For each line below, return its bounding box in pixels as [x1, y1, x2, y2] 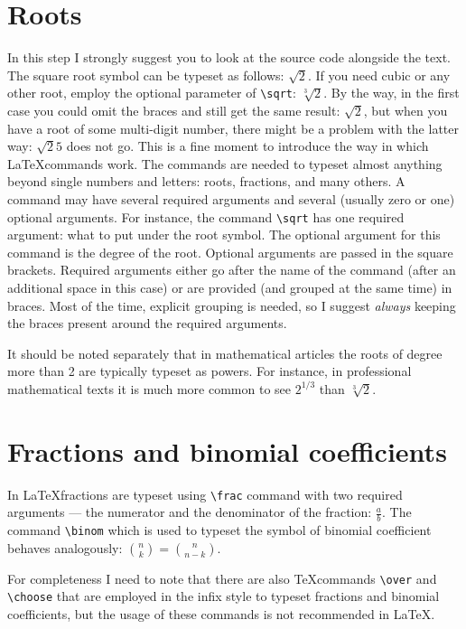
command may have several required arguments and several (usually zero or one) [7, 189, 455, 208]
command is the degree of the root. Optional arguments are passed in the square [7, 242, 453, 261]
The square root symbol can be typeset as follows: [7, 65, 284, 84]
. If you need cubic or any [307, 65, 451, 84]
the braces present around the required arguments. [7, 314, 287, 333]
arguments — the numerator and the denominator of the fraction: [7, 502, 372, 521]
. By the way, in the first [323, 83, 460, 102]
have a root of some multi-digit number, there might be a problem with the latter [7, 118, 459, 137]
